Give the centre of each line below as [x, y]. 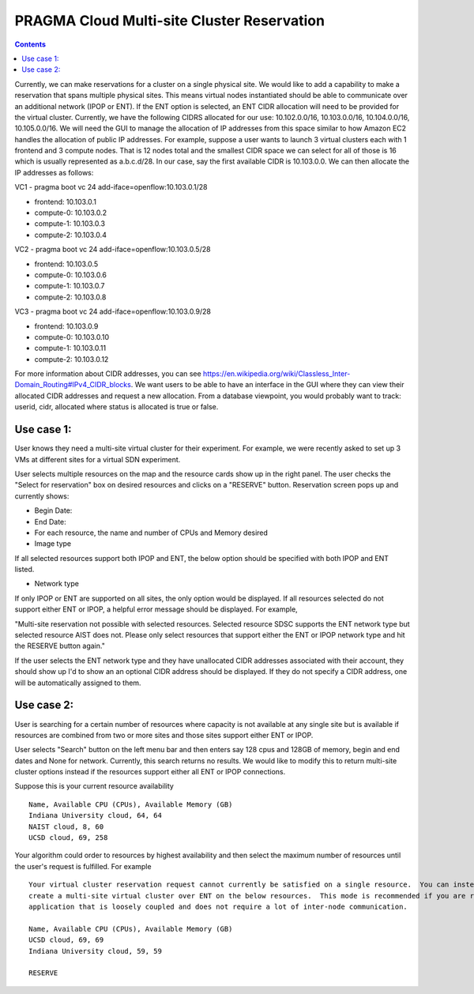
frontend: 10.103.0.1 [65, 201]
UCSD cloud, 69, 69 [66, 940]
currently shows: [42, 496]
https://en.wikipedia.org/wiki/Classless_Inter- [276, 374]
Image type [53, 544]
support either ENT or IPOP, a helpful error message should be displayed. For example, [156, 609]
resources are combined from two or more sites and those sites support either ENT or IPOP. [164, 735]
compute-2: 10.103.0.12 [71, 359]
